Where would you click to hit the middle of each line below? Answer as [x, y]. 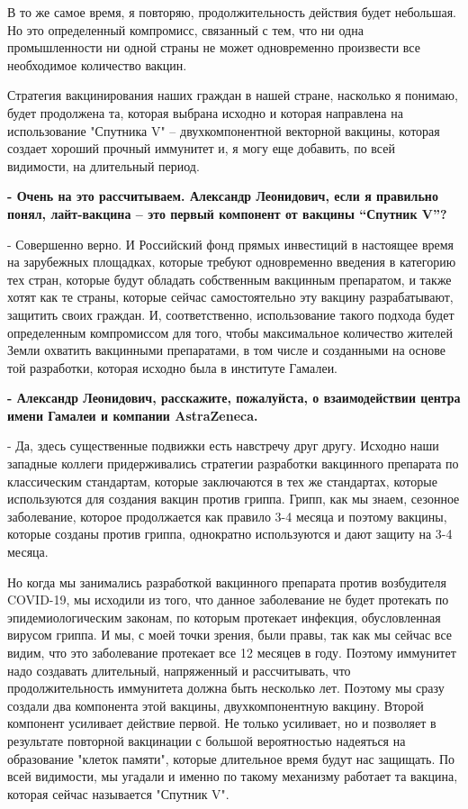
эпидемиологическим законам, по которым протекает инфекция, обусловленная [224, 617]
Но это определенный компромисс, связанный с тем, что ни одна [185, 29]
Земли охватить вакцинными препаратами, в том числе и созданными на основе [227, 350]
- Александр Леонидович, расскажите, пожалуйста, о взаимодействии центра [234, 398]
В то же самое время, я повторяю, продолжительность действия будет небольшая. [232, 12]
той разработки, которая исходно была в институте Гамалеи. [173, 367]
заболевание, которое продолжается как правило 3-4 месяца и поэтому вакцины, [227, 516]
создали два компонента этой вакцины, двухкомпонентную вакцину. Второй [216, 705]
